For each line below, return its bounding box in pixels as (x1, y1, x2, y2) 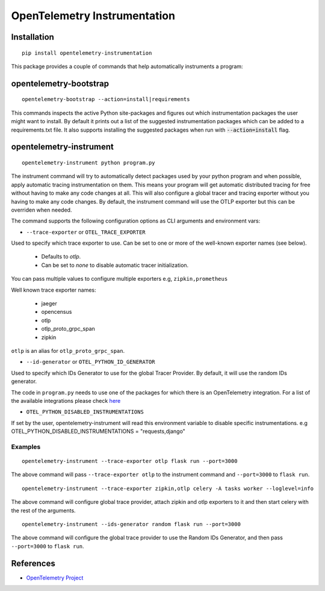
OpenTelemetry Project (26, 574, 84, 581)
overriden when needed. (11, 206, 72, 213)
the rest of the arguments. (11, 507, 76, 514)
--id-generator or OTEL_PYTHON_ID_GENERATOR (26, 358, 155, 366)
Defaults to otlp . (41, 253, 81, 260)
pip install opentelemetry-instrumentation (22, 49, 152, 57)
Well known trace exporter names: (11, 286, 96, 293)
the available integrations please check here (11, 397, 121, 404)
